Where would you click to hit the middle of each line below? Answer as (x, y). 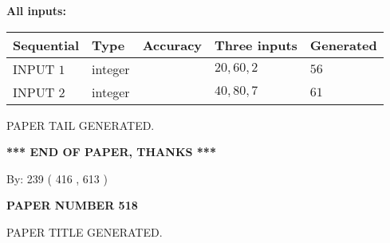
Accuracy (172, 45)
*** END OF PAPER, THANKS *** (111, 152)
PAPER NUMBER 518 (72, 205)
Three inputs (256, 45)
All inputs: (36, 10)
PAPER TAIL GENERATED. (81, 125)
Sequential (46, 45)
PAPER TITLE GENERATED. (85, 231)
